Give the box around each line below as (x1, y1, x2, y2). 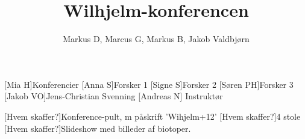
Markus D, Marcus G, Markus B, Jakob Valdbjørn (63, 32, 250, 45)
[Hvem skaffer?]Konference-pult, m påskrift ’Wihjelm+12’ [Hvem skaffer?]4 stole (4, 110, 301, 122)
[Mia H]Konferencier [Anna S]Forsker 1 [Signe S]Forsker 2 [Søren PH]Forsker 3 (4, 78, 294, 90)
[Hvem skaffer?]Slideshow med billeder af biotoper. (4, 122, 191, 134)
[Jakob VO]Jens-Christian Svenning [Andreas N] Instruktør (4, 90, 223, 102)
